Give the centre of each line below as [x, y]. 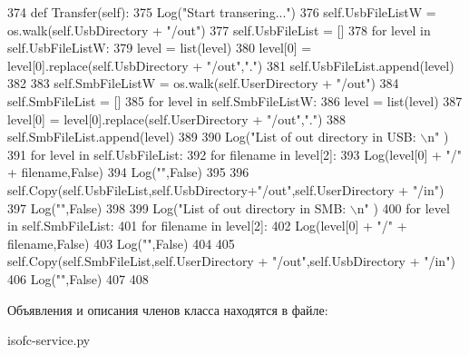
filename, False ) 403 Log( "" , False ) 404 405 [121, 243]
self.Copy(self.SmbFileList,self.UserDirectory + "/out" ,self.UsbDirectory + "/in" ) [231, 261]
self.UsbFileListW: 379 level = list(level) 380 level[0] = [160, 48]
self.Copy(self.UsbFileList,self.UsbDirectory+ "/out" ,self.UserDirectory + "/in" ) [226, 189]
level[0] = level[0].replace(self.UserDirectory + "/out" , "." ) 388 [177, 118]
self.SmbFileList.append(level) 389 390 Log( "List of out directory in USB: [212, 137]
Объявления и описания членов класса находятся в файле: [168, 309]
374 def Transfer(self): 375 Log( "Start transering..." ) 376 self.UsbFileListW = [222, 12]
